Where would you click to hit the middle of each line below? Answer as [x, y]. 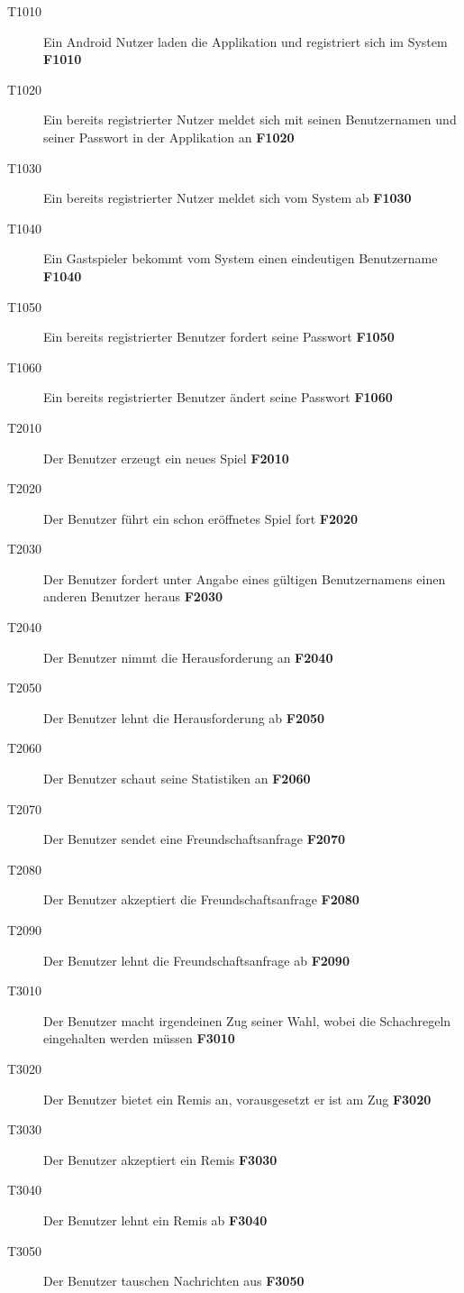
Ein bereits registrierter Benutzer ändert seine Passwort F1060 [218, 397]
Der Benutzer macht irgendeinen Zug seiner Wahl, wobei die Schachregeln [247, 1020]
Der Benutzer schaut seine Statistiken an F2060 [177, 779]
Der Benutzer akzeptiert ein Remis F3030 [160, 1159]
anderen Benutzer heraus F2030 [133, 596]
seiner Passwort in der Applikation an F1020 [169, 137]
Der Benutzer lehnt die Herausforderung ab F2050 [184, 717]
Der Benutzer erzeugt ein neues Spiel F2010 [166, 458]
